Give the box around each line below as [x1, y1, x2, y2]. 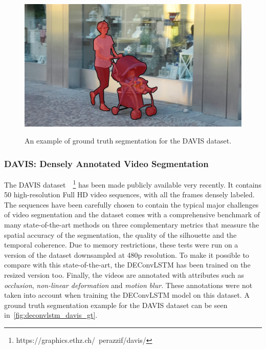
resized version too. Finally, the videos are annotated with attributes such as [4, 269, 245, 280]
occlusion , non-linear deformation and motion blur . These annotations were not [4, 279, 253, 290]
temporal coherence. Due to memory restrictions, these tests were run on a [4, 239, 238, 250]
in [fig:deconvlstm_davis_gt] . [4, 310, 98, 320]
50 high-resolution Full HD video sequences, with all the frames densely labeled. [4, 189, 255, 200]
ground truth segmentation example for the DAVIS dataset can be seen [4, 299, 228, 310]
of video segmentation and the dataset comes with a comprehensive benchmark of [4, 209, 260, 220]
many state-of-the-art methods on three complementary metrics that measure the [4, 219, 259, 230]
